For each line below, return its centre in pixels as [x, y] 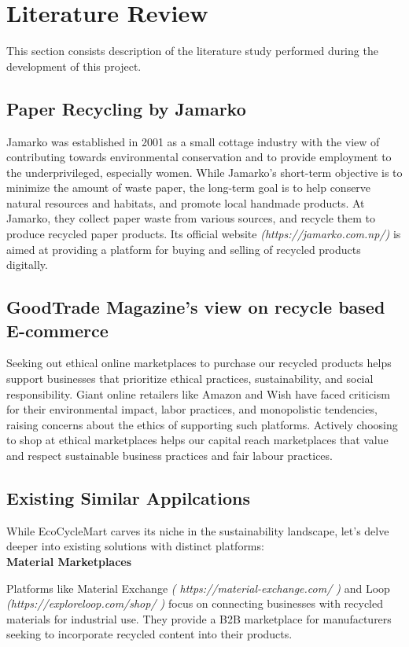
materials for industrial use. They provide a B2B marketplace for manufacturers [199, 618]
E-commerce [57, 330]
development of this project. [74, 66]
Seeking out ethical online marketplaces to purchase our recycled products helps [199, 363]
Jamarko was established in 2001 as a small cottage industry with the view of [193, 141]
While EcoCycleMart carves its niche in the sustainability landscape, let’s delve [198, 530]
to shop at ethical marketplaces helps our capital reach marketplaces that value [197, 440]
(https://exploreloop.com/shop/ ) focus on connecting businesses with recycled [195, 603]
